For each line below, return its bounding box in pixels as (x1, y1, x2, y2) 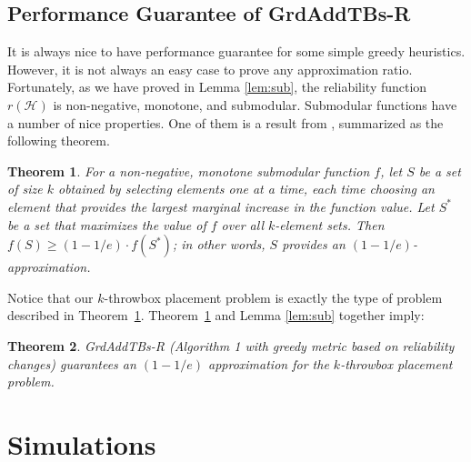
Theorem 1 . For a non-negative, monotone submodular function (7, 161, 370, 180)
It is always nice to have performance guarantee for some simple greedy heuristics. (7, 42, 466, 61)
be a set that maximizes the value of (7, 215, 206, 234)
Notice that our (7, 287, 94, 306)
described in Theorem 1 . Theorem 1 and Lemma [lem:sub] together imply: (7, 306, 425, 325)
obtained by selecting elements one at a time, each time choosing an (57, 179, 435, 198)
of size (7, 179, 43, 198)
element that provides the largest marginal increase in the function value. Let (7, 196, 435, 216)
